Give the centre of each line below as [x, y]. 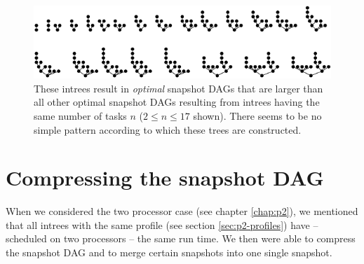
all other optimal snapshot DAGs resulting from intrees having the [177, 102]
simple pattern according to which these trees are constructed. [168, 129]
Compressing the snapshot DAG [165, 178]
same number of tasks [80, 115]
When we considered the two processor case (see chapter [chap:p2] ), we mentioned [182, 211]
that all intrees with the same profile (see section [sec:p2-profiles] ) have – [162, 224]
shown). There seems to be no [257, 115]
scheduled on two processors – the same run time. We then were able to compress [181, 238]
